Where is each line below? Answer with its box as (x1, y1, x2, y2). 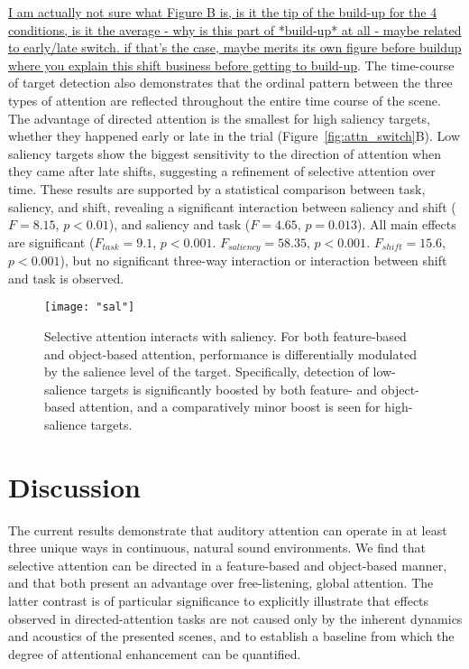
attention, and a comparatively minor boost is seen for (78, 397, 381, 416)
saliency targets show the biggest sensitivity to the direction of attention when (8, 144, 442, 163)
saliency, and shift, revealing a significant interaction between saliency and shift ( (8, 197, 456, 216)
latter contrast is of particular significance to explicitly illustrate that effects (8, 591, 429, 610)
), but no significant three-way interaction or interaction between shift (60, 251, 447, 270)
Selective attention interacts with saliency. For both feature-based (44, 327, 407, 346)
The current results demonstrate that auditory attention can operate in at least (8, 520, 447, 539)
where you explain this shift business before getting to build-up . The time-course (8, 55, 455, 74)
